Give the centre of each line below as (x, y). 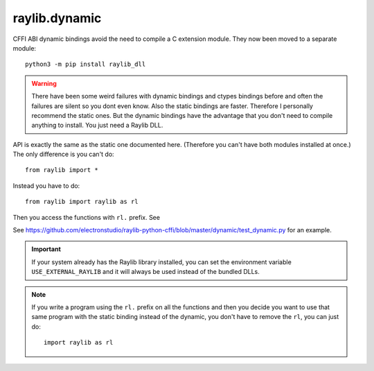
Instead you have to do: (46, 185)
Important (46, 249)
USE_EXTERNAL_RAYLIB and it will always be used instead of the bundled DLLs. (145, 272)
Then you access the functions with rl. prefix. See (87, 217)
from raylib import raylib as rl (82, 202)
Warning (44, 83)
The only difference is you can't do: (63, 154)
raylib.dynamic (57, 18)
